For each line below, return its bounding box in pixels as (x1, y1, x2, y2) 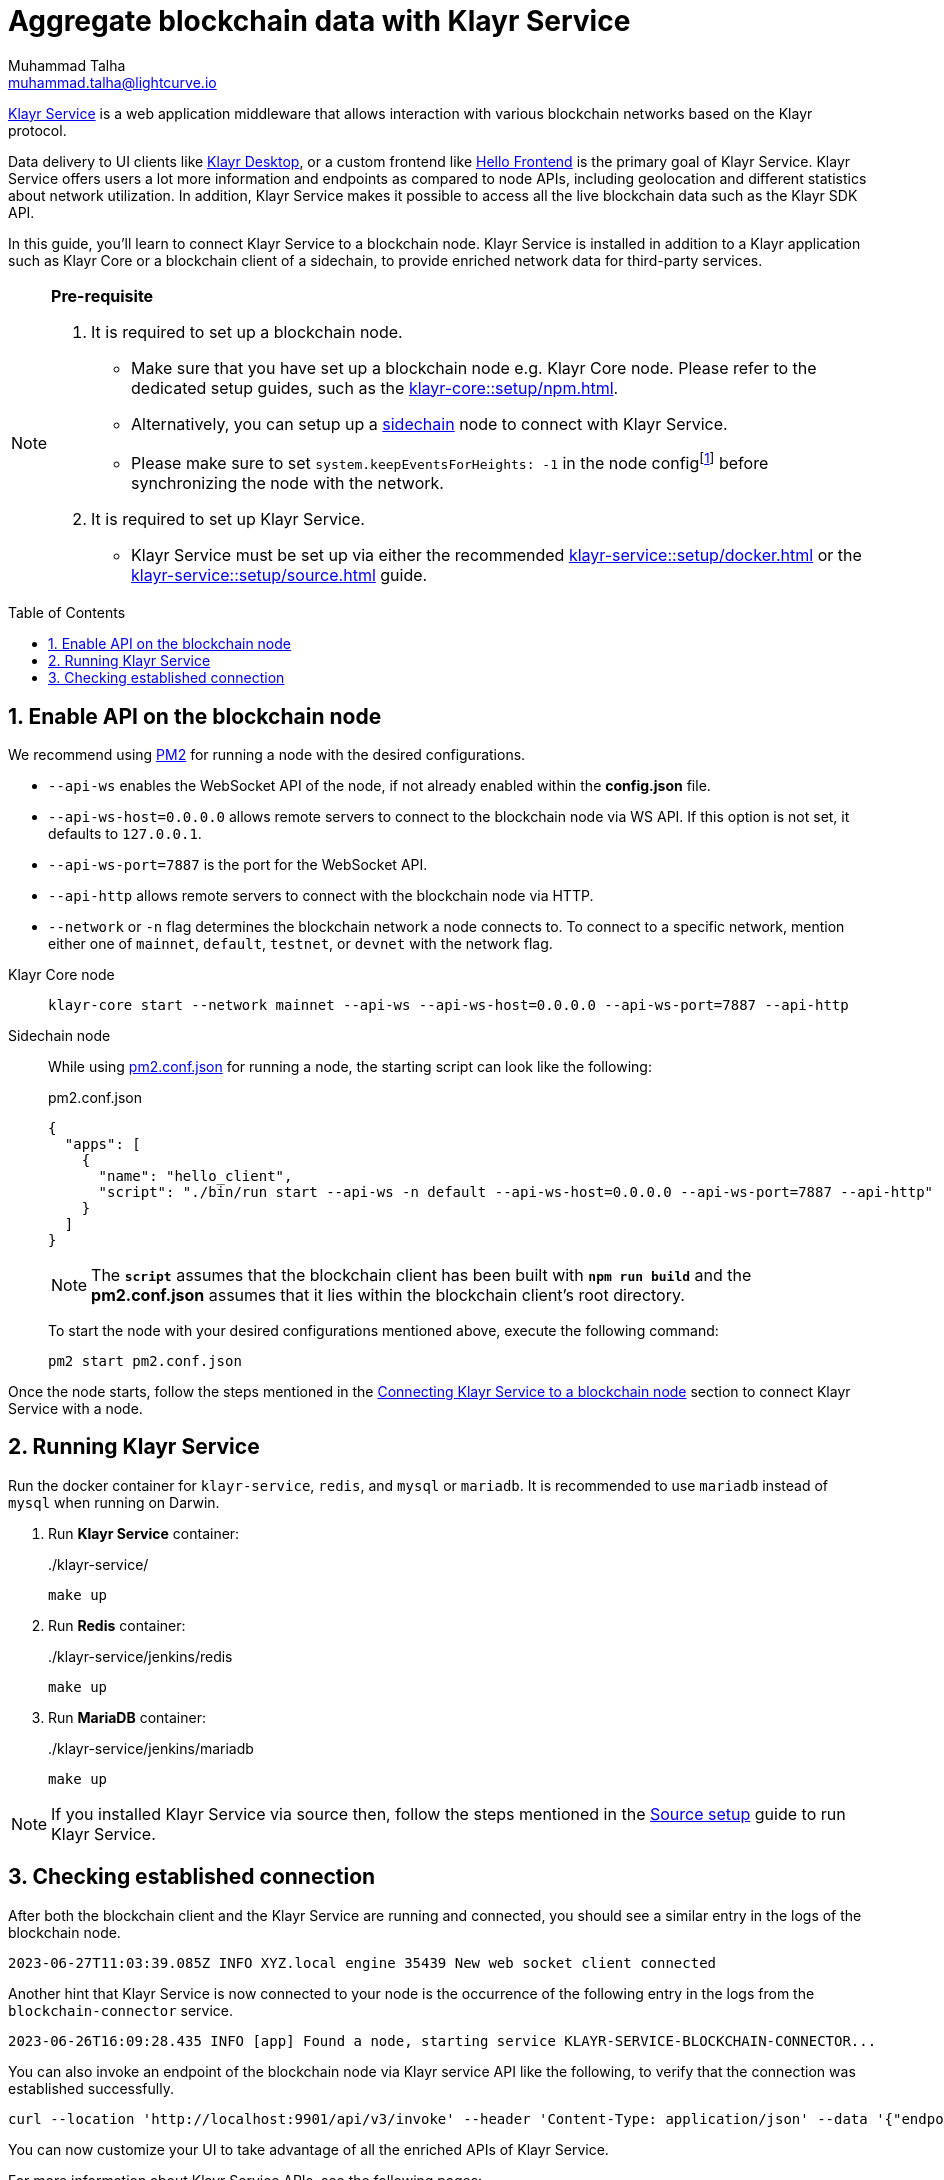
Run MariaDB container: (48, 1708, 206, 1726)
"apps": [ (64, 1135, 141, 1152)
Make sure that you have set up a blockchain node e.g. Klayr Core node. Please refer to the (131, 357, 817, 378)
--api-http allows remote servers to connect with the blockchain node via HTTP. (48, 886, 594, 904)
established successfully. (8, 2079, 174, 2097)
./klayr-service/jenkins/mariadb (48, 1739, 254, 1757)
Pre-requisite (51, 285, 154, 306)
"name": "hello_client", (98, 1167, 293, 1184)
